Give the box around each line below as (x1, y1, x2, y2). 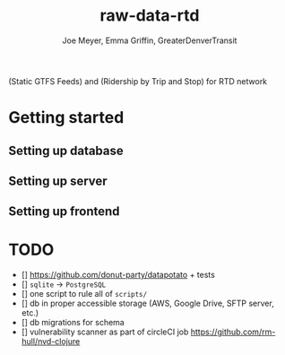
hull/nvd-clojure (21, 336, 81, 347)
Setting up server (8, 173, 108, 188)
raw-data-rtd (99, 5, 200, 26)
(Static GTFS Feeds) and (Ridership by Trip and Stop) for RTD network (8, 75, 268, 86)
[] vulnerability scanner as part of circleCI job (21, 326, 189, 337)
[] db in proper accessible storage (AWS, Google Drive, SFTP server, (21, 298, 274, 309)
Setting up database (8, 143, 125, 158)
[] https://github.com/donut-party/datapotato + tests (21, 270, 216, 281)
